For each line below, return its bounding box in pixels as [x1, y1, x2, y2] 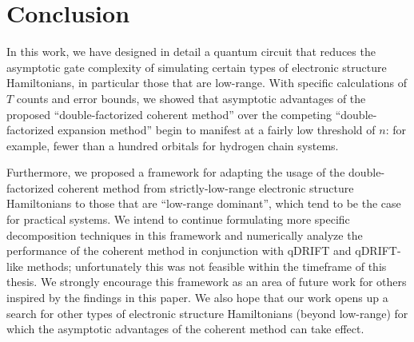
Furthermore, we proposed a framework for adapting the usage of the [6, 164, 345, 181]
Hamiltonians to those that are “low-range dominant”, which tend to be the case [6, 195, 401, 212]
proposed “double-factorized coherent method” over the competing [6, 105, 332, 122]
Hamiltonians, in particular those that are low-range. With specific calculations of [6, 74, 407, 91]
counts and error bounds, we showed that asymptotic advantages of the [16, 89, 366, 106]
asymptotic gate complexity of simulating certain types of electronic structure [6, 58, 387, 75]
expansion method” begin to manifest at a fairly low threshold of [58, 121, 376, 138]
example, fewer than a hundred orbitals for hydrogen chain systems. [6, 137, 339, 153]
